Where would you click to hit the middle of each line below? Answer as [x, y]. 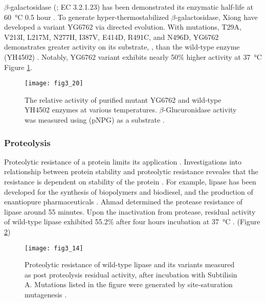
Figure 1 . [18, 67]
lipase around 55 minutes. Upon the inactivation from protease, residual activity [130, 211]
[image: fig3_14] [54, 248]
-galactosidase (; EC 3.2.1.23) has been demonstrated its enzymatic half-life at [130, 7]
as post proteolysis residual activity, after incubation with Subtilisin [131, 274]
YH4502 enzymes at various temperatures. [91, 110]
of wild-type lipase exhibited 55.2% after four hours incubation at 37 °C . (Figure [132, 222]
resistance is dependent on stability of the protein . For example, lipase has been [130, 181]
